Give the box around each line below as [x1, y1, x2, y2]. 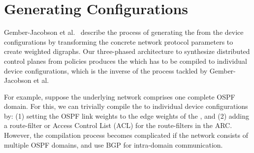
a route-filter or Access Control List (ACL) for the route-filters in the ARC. [4, 120, 232, 130]
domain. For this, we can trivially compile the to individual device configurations [4, 101, 248, 111]
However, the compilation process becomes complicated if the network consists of [4, 130, 248, 140]
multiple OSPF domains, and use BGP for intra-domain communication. [4, 139, 223, 150]
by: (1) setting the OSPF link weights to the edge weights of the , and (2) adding [4, 110, 250, 121]
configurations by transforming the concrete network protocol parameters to [4, 36, 233, 47]
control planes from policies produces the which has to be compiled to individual [4, 55, 247, 66]
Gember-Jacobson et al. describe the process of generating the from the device [4, 27, 244, 37]
